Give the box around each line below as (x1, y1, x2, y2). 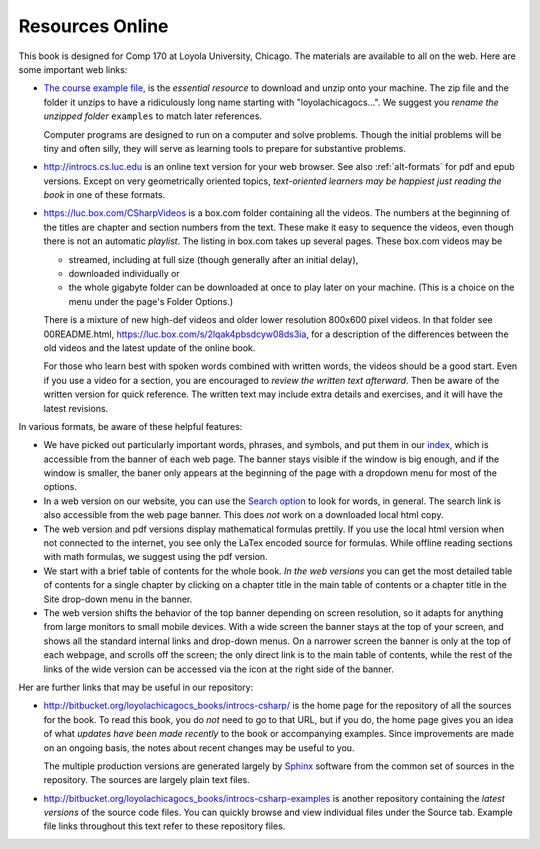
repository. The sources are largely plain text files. (43, 774, 250, 786)
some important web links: (18, 63, 128, 75)
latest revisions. (43, 402, 109, 414)
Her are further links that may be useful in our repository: (18, 681, 254, 693)
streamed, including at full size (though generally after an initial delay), (68, 253, 359, 265)
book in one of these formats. (43, 189, 166, 201)
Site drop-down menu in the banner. (43, 593, 193, 605)
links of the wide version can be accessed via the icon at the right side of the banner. (43, 663, 394, 675)
